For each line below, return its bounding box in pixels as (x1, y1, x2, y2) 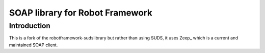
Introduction (9, 21, 51, 30)
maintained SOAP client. (9, 42, 58, 48)
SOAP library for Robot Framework (9, 7, 153, 18)
